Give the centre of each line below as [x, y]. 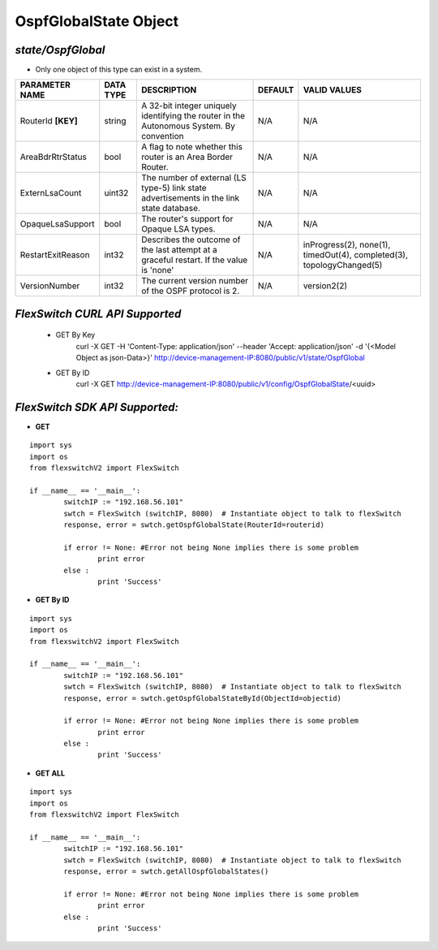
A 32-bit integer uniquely [189, 106]
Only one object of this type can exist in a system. [119, 70]
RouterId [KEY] [49, 121]
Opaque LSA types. [178, 229]
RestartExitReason [55, 255]
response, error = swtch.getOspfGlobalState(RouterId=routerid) [194, 525]
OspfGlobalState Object [97, 21]
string [115, 121]
